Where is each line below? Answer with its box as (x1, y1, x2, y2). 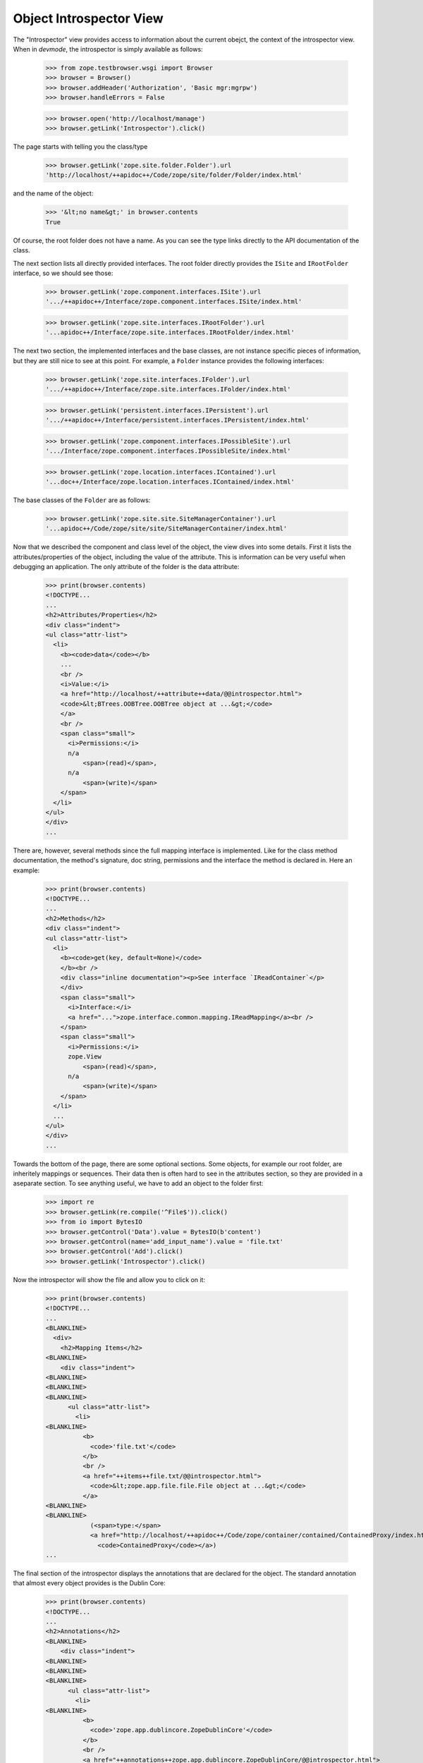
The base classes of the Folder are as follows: (13, 496, 151, 504)
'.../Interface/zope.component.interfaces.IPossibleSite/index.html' (45, 446, 291, 455)
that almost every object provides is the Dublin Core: (13, 1579, 166, 1587)
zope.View (68, 1053, 102, 1061)
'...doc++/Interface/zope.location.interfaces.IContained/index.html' (45, 477, 295, 486)
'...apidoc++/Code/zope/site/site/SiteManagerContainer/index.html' (45, 525, 288, 532)
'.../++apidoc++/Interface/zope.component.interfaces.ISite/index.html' (45, 298, 302, 306)
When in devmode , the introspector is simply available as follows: (13, 44, 204, 53)
